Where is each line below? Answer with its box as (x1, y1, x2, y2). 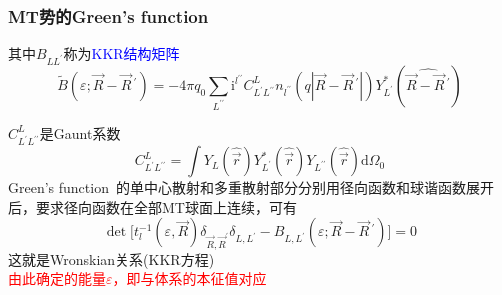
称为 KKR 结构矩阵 (63, 43, 180, 64)
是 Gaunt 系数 (39, 122, 121, 143)
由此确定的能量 (8, 268, 106, 289)
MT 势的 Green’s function (8, 3, 209, 28)
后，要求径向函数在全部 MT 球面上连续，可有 (8, 196, 297, 217)
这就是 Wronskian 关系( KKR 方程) (8, 248, 215, 269)
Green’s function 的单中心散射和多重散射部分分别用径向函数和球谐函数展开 (8, 177, 494, 198)
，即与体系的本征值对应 (112, 268, 267, 289)
